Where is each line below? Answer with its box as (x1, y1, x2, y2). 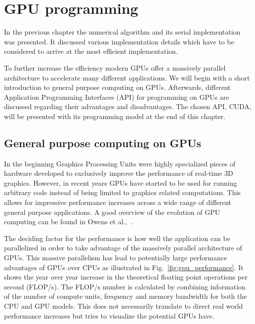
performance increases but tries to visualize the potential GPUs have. (4, 310, 214, 321)
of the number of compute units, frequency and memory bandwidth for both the (4, 291, 247, 301)
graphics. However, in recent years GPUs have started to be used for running (4, 177, 237, 188)
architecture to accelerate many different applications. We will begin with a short (4, 72, 250, 82)
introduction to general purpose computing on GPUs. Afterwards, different (4, 82, 231, 92)
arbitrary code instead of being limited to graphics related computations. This (4, 187, 241, 198)
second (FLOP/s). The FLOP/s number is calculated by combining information (4, 281, 246, 291)
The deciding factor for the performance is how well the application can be (4, 233, 230, 243)
